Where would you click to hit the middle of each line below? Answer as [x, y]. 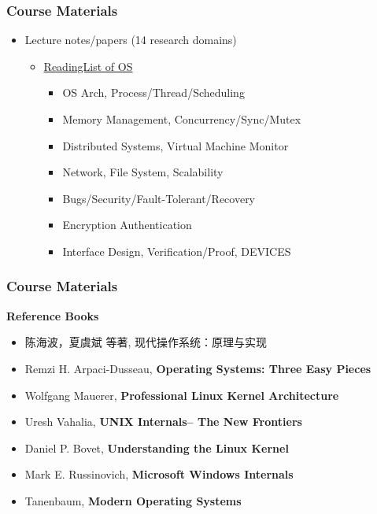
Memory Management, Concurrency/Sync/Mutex [182, 119]
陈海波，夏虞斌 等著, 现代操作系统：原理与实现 [146, 342]
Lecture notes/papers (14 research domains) [131, 40]
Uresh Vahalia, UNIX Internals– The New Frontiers [163, 422]
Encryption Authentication [127, 225]
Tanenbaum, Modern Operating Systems [133, 500]
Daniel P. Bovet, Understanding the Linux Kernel [157, 447]
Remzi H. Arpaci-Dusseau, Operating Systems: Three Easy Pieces [198, 368]
